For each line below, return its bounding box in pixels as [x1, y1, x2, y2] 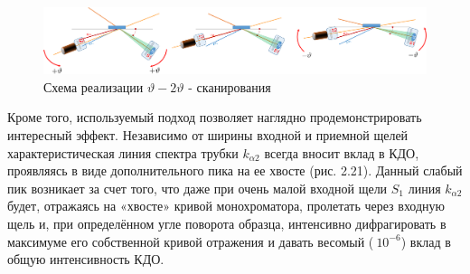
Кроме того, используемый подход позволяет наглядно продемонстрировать [7, 108, 422, 127]
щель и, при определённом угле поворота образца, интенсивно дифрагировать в [7, 213, 446, 232]
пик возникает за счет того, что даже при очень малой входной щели [7, 178, 388, 197]
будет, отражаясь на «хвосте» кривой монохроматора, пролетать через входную [7, 196, 446, 215]
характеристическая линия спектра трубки [7, 143, 239, 162]
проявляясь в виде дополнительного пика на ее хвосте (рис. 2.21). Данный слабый [7, 161, 463, 180]
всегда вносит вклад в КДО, [264, 143, 419, 162]
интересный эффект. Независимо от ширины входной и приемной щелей [7, 125, 409, 144]
